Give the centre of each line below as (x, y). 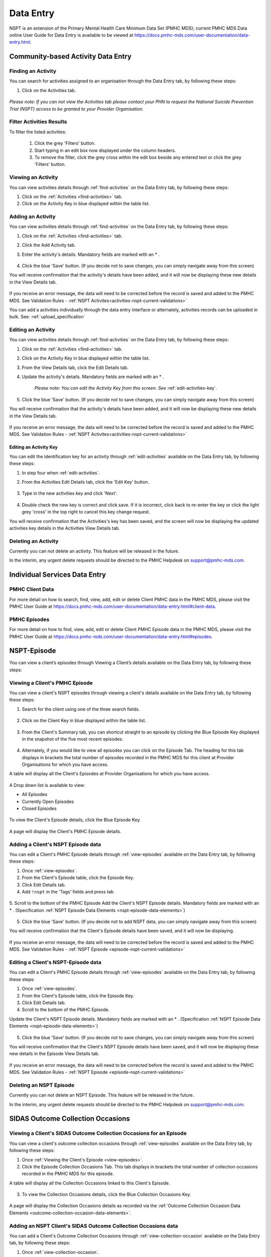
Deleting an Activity (34, 541)
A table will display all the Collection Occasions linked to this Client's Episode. (90, 1183)
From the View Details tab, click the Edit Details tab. (75, 368)
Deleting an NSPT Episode (42, 1085)
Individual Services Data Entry (58, 575)
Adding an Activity (33, 217)
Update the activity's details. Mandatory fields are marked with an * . (93, 377)
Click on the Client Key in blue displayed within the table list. (84, 721)
